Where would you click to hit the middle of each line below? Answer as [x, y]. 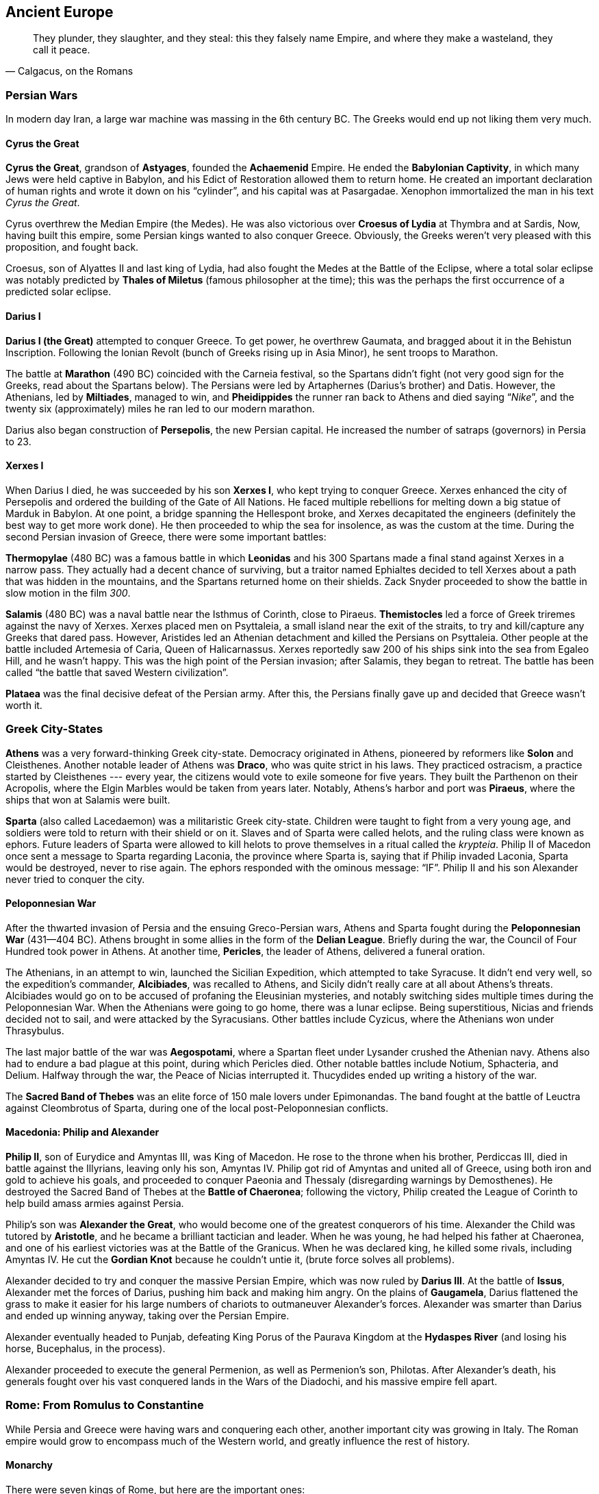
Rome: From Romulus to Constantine [105, 1405]
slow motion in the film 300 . [68, 593]
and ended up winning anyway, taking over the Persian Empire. [148, 1316]
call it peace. [62, 50]
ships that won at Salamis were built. [88, 799]
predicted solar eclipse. [59, 292]
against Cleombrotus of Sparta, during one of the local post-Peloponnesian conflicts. [197, 1108]
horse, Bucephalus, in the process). [86, 1349]
